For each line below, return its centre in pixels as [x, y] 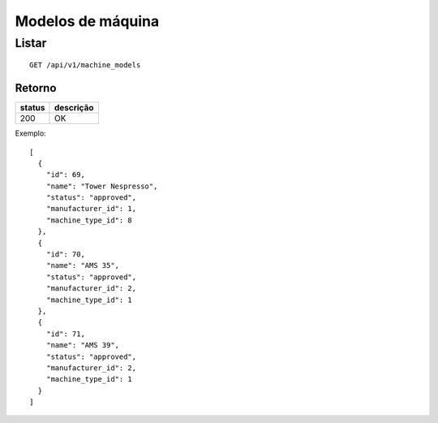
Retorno [36, 88]
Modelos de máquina [87, 21]
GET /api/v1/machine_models [85, 65]
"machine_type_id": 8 [89, 220]
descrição [74, 108]
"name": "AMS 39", [83, 345]
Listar [31, 43]
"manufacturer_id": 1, [91, 209]
